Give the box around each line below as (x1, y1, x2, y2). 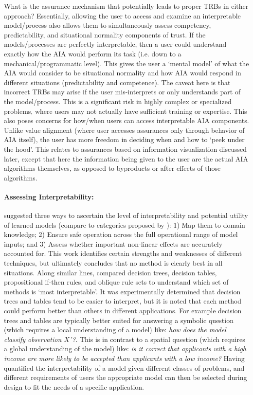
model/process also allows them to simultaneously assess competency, (4, 20, 211, 30)
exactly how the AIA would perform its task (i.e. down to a (4, 48, 181, 58)
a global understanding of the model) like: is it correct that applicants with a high (4, 343, 246, 354)
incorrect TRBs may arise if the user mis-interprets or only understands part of (4, 87, 241, 97)
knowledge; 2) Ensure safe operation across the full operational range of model (4, 229, 238, 239)
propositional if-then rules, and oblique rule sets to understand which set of (4, 277, 229, 287)
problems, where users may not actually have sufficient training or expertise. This (4, 106, 247, 116)
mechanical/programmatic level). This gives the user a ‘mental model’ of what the (4, 58, 249, 68)
